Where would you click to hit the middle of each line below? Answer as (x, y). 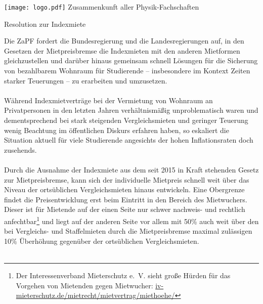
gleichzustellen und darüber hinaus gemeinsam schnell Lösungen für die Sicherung (131, 60)
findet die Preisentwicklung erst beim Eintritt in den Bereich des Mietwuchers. (126, 199)
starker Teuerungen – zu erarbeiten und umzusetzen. (86, 80)
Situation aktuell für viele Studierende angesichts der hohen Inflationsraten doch (129, 140)
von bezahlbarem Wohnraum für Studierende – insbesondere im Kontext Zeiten (127, 71)
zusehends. (20, 149)
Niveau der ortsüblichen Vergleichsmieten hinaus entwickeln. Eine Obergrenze (124, 189)
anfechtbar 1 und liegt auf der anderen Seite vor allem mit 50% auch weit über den (131, 220)
